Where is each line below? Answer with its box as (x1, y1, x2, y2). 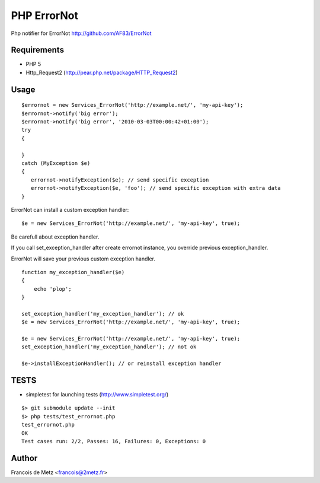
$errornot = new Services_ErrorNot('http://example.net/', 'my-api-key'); (21, 101, 244, 109)
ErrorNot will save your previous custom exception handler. (11, 255, 155, 262)
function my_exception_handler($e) (21, 269, 125, 275)
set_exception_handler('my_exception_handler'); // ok (21, 310, 184, 317)
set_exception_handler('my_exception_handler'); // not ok (21, 344, 197, 350)
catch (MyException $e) (21, 160, 91, 166)
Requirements (11, 45, 65, 55)
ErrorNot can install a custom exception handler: (11, 206, 129, 213)
